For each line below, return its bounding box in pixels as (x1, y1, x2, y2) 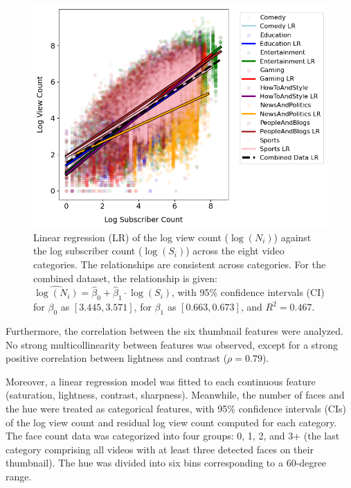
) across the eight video (186, 243, 285, 258)
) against (273, 229, 312, 244)
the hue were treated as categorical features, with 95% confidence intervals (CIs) (6, 401, 346, 416)
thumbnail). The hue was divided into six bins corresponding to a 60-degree (6, 455, 327, 470)
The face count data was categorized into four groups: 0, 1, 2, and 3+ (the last (6, 428, 340, 443)
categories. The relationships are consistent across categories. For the (33, 257, 326, 272)
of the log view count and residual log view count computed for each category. (6, 415, 337, 429)
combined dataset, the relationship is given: (33, 270, 217, 285)
